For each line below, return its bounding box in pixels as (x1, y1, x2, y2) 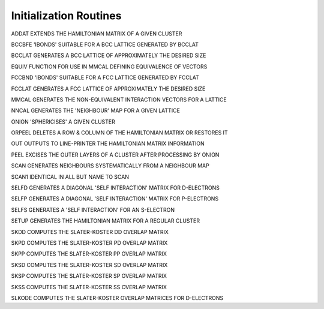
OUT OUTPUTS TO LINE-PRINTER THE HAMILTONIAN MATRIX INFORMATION (11, 140, 205, 147)
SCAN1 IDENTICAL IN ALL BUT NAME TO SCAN (11, 173, 129, 180)
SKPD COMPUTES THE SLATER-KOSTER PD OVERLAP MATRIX (11, 239, 168, 246)
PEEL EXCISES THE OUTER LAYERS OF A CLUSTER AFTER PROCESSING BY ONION (11, 151, 220, 158)
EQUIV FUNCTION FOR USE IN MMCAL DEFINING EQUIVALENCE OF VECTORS (11, 63, 208, 70)
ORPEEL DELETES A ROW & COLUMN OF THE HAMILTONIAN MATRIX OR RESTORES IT (11, 129, 228, 136)
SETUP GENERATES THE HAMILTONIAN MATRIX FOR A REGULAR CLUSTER (11, 217, 200, 224)
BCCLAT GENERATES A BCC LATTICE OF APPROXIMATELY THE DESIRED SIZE (11, 52, 206, 59)
